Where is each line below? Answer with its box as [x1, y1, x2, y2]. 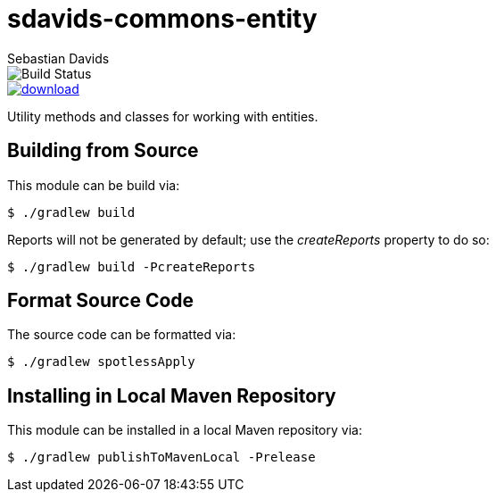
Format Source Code [7, 289, 194, 312]
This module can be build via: [7, 177, 180, 193]
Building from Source [7, 139, 199, 162]
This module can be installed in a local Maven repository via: [7, 422, 362, 438]
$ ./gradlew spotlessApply [7, 354, 195, 370]
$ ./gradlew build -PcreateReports [7, 259, 256, 274]
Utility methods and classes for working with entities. [7, 108, 318, 124]
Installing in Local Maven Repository [7, 384, 336, 407]
